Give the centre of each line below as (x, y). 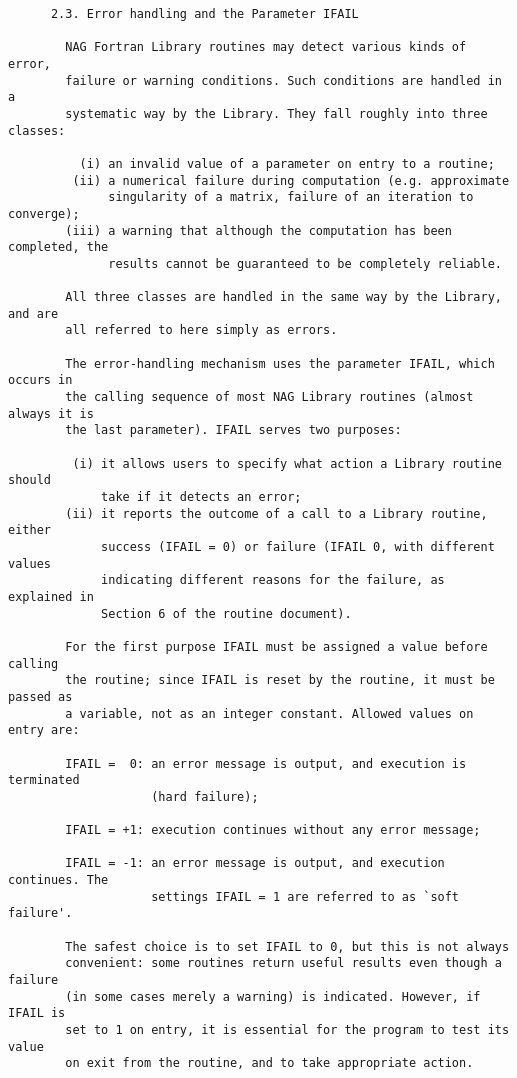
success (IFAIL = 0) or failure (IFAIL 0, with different (298, 547)
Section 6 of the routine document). (226, 613)
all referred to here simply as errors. (201, 330)
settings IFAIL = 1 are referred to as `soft (305, 896)
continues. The (58, 880)
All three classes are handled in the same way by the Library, (283, 297)
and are (33, 313)
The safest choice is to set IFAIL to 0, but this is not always (287, 946)
